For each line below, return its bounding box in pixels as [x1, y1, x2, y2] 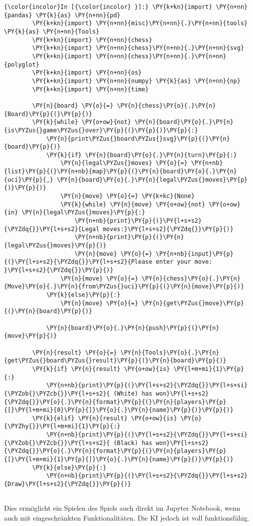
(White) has [113, 390, 152, 397]
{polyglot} [4, 61, 39, 68]
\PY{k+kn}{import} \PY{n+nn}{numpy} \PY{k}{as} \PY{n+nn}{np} [32, 77, 241, 84]
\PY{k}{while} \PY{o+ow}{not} [32, 119, 131, 126]
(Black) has [113, 439, 152, 446]
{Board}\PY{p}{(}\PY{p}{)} [4, 110, 92, 118]
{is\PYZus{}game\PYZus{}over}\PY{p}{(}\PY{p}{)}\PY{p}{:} [4, 126, 198, 134]
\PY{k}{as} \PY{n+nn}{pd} [36, 11, 121, 19]
